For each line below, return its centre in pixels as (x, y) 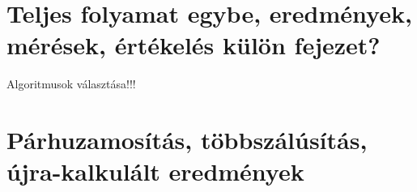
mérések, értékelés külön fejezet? (194, 45)
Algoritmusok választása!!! (71, 84)
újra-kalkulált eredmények (155, 171)
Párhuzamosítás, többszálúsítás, (187, 140)
